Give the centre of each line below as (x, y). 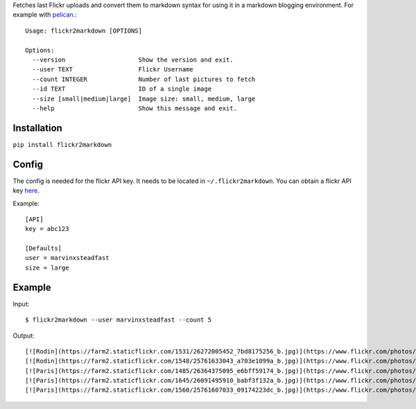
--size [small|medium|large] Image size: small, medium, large (144, 98)
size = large (47, 268)
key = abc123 (47, 229)
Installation (37, 128)
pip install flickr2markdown (62, 145)
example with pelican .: (45, 15)
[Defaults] (44, 249)
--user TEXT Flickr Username (113, 70)
